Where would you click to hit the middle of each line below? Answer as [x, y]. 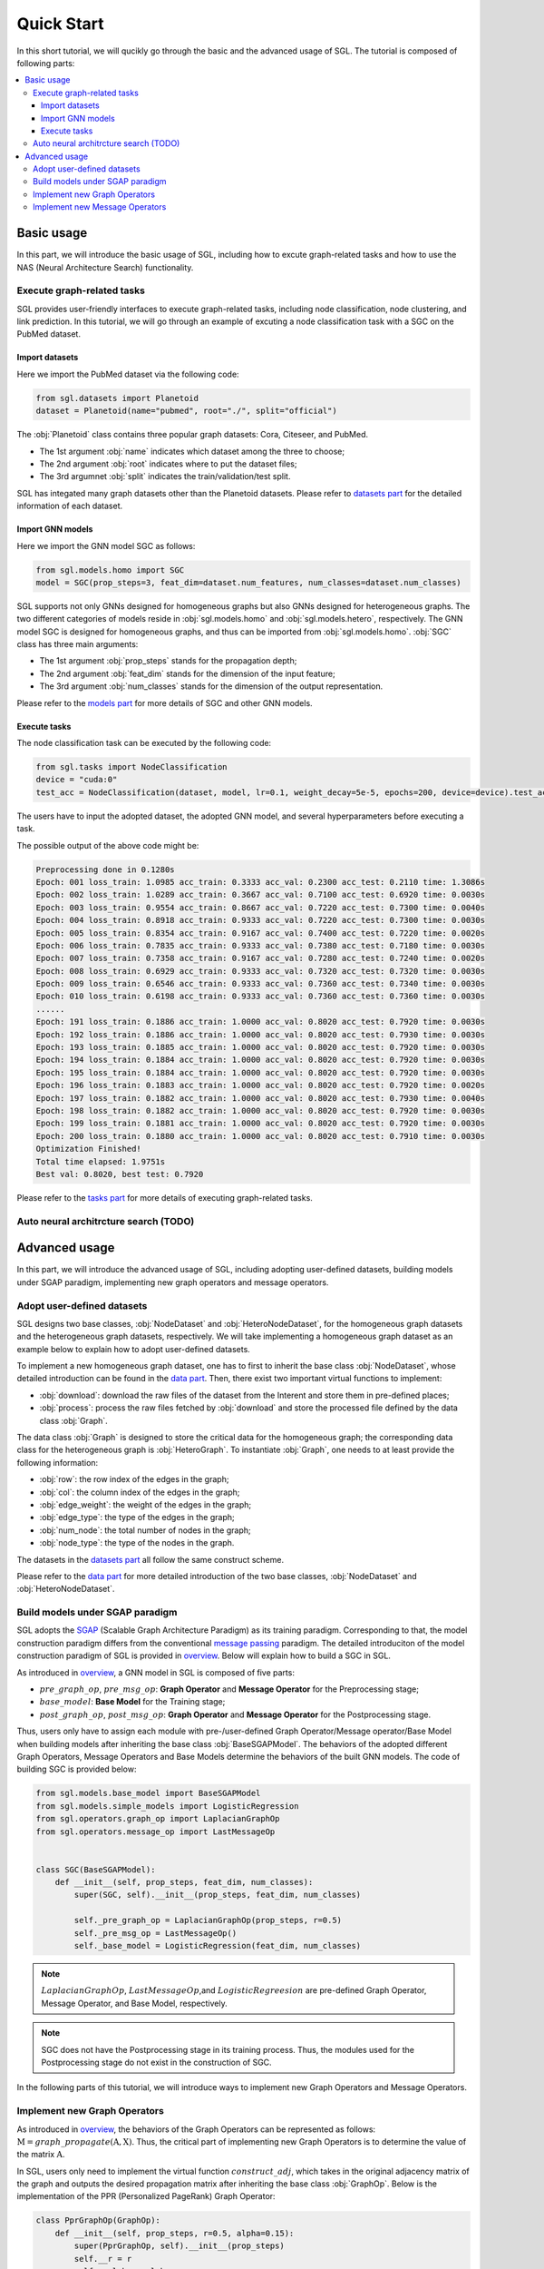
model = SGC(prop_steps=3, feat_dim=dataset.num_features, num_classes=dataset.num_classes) [248, 582]
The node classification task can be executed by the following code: [144, 743]
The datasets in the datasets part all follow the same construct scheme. [151, 1559]
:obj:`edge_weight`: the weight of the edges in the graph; [146, 1504]
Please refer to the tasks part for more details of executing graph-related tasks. [165, 1197]
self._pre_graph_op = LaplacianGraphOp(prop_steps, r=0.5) [208, 1920]
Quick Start [60, 24]
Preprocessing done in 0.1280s [106, 869]
